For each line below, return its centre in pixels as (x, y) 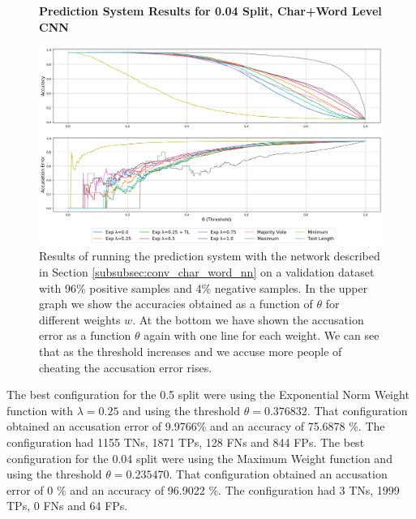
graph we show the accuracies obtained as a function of (176, 304)
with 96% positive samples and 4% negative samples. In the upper (204, 287)
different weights (80, 319)
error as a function (85, 335)
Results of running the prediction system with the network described (210, 256)
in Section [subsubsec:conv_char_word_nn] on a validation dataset (207, 272)
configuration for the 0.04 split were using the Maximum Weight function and (199, 458)
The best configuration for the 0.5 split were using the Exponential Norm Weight (208, 395)
